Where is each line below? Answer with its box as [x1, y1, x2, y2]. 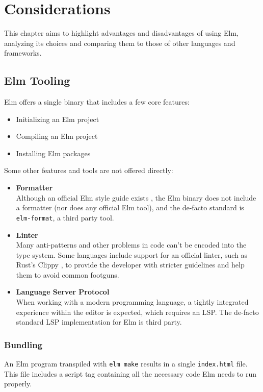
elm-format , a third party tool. [16, 212, 114, 223]
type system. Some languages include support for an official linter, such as [16, 249, 248, 260]
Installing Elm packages [16, 148, 91, 158]
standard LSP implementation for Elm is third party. [16, 316, 182, 327]
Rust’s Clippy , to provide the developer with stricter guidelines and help [16, 259, 245, 270]
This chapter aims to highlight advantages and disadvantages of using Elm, [4, 28, 239, 38]
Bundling [4, 338, 43, 351]
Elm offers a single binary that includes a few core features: [4, 96, 190, 107]
